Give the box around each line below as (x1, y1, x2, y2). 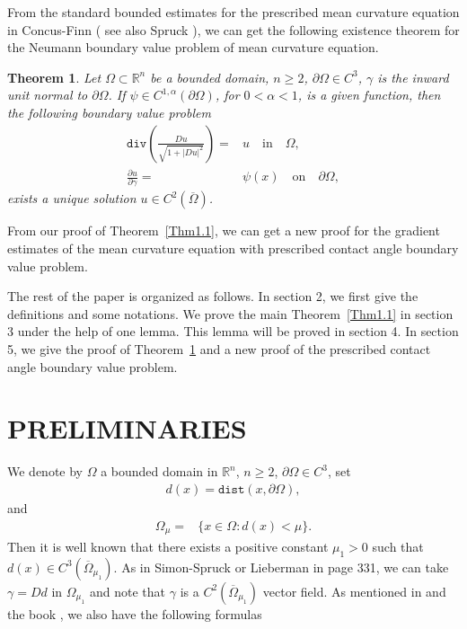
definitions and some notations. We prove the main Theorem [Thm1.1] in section (7, 304, 454, 323)
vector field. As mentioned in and (262, 581, 446, 600)
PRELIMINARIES (7, 410, 247, 447)
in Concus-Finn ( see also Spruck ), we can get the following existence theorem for (7, 20, 460, 39)
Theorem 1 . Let (7, 67, 101, 86)
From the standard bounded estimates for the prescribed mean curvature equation (7, 3, 460, 21)
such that (372, 537, 424, 556)
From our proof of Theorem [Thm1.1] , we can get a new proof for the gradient (7, 221, 440, 240)
